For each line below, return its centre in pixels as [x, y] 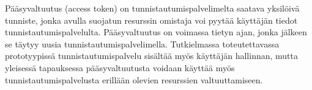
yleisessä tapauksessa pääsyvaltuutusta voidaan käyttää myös [120, 67]
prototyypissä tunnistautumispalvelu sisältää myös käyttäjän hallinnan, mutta [151, 56]
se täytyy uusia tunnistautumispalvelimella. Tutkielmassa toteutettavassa [142, 43]
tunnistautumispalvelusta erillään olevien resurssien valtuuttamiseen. [134, 79]
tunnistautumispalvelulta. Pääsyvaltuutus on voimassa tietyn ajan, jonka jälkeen [156, 32]
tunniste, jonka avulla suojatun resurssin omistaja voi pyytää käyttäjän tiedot [151, 20]
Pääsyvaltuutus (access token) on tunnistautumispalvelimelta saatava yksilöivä [152, 8]
